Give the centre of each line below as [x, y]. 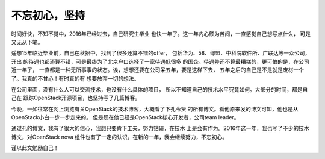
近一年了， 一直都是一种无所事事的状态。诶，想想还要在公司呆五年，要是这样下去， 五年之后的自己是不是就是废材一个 [157, 70]
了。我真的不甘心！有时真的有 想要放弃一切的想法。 [75, 78]
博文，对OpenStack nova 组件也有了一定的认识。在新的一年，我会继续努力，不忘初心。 [119, 137]
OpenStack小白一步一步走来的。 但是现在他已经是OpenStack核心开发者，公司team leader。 [125, 117]
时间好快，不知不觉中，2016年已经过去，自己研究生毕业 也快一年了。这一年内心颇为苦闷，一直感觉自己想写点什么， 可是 [161, 34]
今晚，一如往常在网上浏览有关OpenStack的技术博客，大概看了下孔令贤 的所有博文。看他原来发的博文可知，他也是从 [155, 109]
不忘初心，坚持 [48, 16]
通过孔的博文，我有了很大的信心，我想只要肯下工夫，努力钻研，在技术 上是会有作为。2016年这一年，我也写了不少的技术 [160, 128]
